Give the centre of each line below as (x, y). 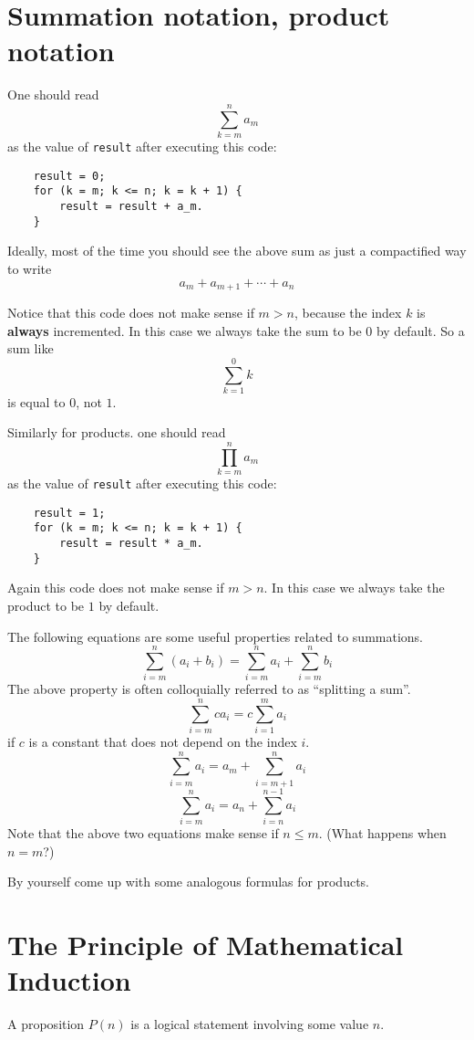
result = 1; (69, 513)
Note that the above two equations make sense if (143, 832)
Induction (69, 980)
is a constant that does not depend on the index (163, 742)
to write (30, 268)
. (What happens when (382, 832)
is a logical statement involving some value (250, 1024)
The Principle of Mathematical (206, 944)
